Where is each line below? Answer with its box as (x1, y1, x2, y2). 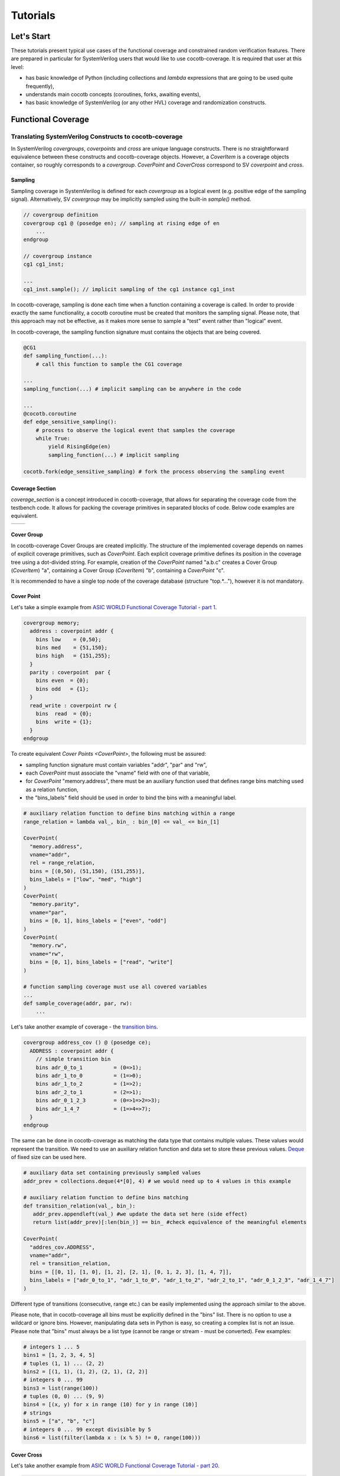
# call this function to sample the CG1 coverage (35, 361, 182, 367)
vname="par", (30, 909, 67, 916)
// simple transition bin (35, 1056, 111, 1063)
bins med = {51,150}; (35, 644, 108, 651)
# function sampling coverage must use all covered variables (23, 984, 207, 990)
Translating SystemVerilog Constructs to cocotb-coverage (11, 133, 183, 141)
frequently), (25, 83, 54, 90)
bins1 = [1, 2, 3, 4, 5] (23, 1352, 96, 1359)
